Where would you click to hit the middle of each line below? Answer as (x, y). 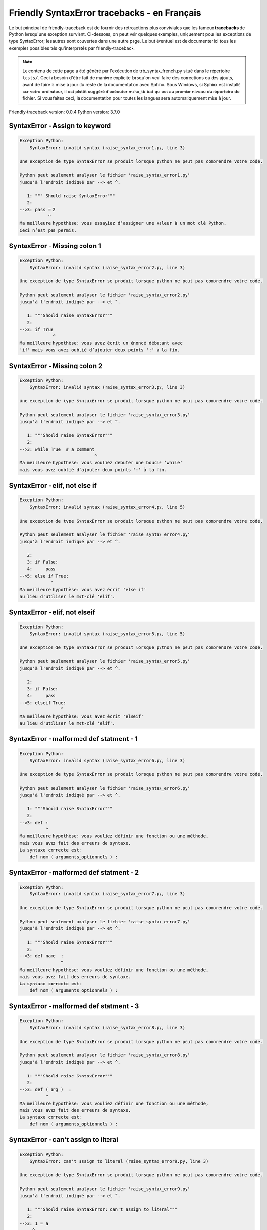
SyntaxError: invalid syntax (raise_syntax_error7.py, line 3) (107, 894)
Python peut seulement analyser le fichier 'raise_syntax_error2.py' (105, 295)
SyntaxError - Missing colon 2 (56, 366)
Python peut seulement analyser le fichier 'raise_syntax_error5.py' (105, 661)
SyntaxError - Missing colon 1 (55, 246)
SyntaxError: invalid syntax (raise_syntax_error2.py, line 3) (107, 267)
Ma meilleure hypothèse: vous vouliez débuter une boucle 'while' (101, 463)
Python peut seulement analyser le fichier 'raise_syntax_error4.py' (105, 535)
